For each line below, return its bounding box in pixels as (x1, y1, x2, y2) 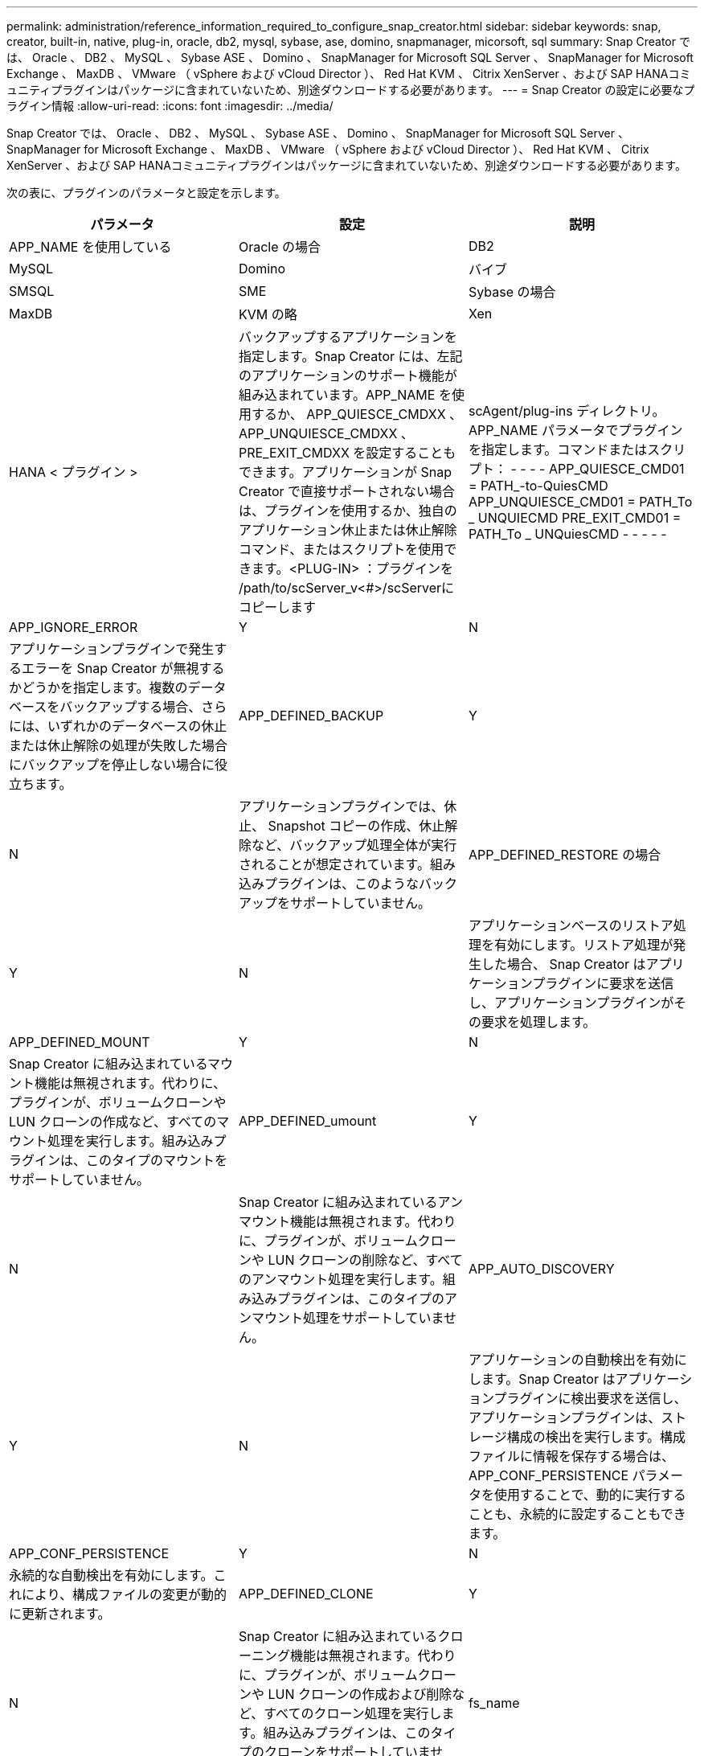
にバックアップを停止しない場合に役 (9, 757, 228, 773)
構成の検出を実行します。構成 (506, 1429, 686, 1445)
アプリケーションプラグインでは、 (238, 798, 444, 814)
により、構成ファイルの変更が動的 (22, 1586, 227, 1602)
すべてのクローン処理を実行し (264, 1705, 442, 1721)
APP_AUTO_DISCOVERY (468, 1261, 615, 1277)
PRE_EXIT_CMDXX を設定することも (238, 445, 456, 461)
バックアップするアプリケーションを (238, 329, 457, 345)
